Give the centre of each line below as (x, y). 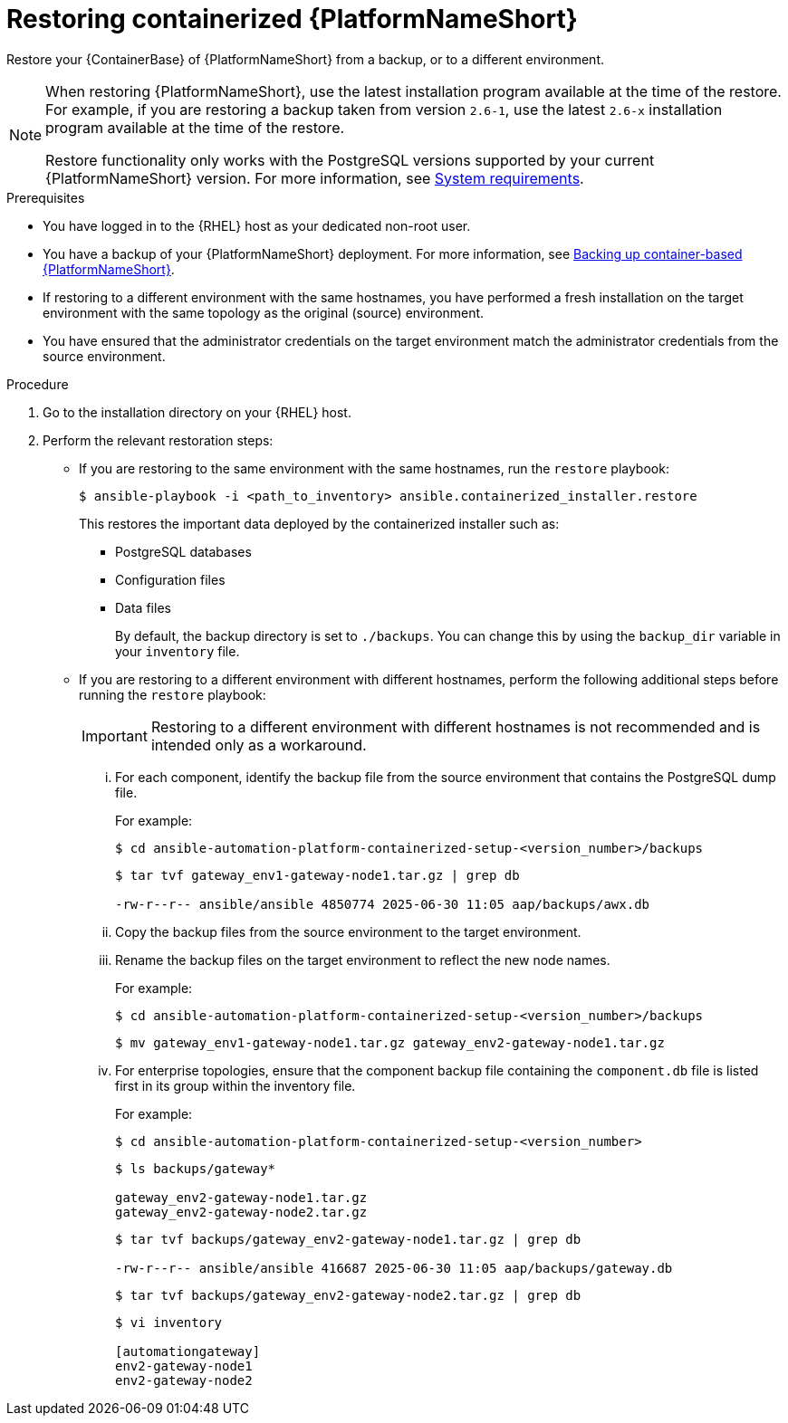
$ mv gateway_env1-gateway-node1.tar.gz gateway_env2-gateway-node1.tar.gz (390, 1042)
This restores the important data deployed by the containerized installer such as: (319, 523)
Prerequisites (46, 197)
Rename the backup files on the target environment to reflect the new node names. (363, 960)
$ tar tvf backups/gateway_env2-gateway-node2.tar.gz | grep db (348, 1295)
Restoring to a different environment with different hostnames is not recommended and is (456, 726)
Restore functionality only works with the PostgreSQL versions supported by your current (350, 160)
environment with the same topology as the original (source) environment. (264, 312)
